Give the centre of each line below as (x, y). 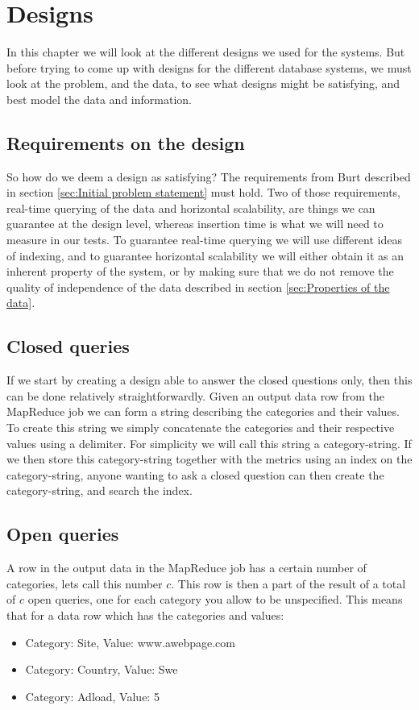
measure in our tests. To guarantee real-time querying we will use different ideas (204, 240)
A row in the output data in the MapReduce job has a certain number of (187, 568)
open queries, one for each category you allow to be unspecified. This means (215, 599)
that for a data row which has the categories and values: (145, 615)
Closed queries (68, 346)
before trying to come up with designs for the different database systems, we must (209, 67)
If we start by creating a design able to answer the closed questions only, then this (209, 380)
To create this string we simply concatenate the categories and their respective (201, 428)
